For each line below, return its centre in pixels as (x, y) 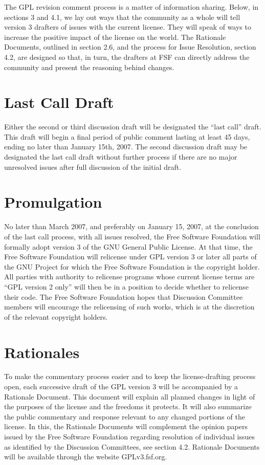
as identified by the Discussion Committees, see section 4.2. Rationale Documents (132, 446)
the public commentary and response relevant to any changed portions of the (125, 416)
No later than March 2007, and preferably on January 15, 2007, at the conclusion (131, 226)
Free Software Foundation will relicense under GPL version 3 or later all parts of (130, 257)
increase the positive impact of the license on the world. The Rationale (115, 37)
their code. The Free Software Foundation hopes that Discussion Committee (124, 296)
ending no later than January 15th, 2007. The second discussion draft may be (126, 147)
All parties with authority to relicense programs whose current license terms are (129, 276)
